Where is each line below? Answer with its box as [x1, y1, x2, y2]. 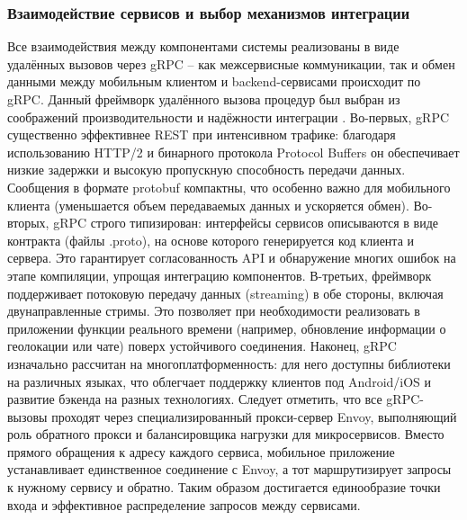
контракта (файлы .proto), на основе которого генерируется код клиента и [7, 230, 415, 249]
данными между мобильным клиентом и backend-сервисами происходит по [7, 72, 421, 91]
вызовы [7, 407, 48, 426]
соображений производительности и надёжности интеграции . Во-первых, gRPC [7, 107, 450, 126]
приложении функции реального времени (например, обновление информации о [7, 318, 446, 337]
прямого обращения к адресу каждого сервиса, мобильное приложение [7, 442, 395, 461]
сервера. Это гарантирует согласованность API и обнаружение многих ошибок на [7, 248, 456, 267]
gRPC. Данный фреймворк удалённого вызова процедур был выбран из [7, 90, 400, 108]
